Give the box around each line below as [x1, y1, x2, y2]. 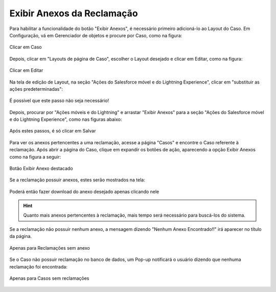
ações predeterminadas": [9, 86, 63, 92]
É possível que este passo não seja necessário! [9, 97, 109, 104]
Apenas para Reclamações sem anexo [9, 245, 90, 251]
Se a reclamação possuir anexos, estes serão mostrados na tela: [9, 177, 145, 183]
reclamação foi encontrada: [9, 263, 67, 270]
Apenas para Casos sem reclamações [9, 275, 89, 281]
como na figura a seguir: [9, 153, 61, 160]
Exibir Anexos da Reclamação [9, 8, 138, 19]
